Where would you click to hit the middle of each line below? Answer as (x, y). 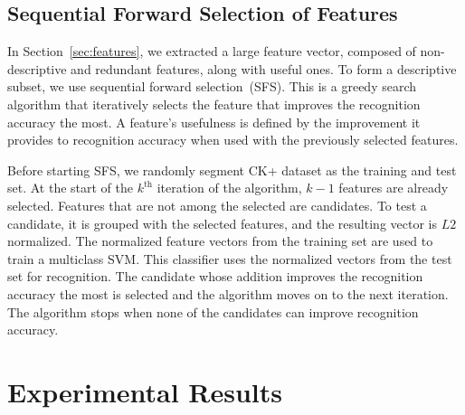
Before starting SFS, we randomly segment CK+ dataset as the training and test (232, 170)
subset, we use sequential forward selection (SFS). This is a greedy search (212, 86)
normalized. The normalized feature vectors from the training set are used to (220, 241)
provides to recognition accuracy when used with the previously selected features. (233, 140)
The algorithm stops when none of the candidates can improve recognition (213, 311)
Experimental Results (145, 391)
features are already (394, 188)
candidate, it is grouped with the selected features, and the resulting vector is (222, 223)
